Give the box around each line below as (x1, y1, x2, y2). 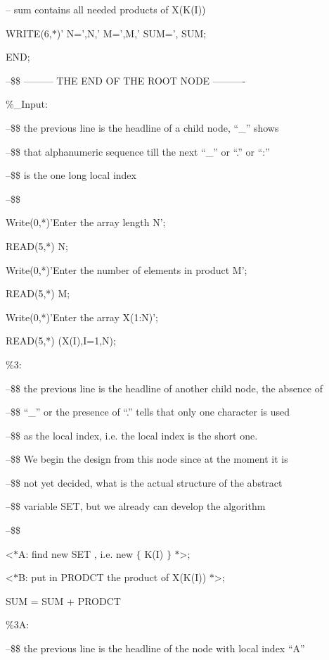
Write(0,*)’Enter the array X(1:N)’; (6, 309, 158, 324)
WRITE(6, (6, 25, 52, 40)
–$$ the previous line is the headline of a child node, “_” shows (6, 120, 279, 135)
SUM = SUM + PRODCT (6, 593, 121, 608)
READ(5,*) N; (6, 238, 68, 253)
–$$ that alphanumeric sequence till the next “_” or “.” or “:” (6, 144, 270, 158)
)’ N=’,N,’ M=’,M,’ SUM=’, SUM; (56, 25, 207, 40)
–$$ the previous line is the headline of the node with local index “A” (6, 641, 305, 656)
